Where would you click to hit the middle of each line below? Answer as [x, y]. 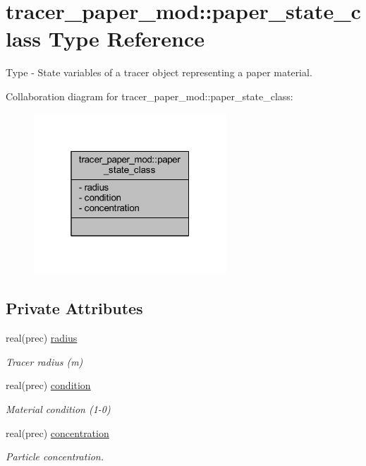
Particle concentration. [55, 456]
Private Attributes [74, 308]
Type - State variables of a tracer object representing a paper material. [159, 72]
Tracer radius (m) [44, 361]
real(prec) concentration [57, 432]
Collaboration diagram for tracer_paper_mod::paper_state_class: [150, 96]
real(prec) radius [42, 338]
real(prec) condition [48, 385]
